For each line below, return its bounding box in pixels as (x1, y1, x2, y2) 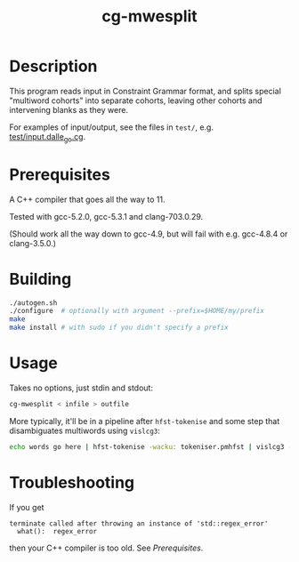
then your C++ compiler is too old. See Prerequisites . (9, 542, 204, 553)
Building (9, 269, 72, 289)
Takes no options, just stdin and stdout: (9, 382, 154, 393)
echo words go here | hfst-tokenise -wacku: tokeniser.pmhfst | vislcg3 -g (9, 442, 296, 451)
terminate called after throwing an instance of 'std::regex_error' (9, 518, 269, 528)
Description (9, 56, 98, 76)
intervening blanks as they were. (9, 104, 129, 115)
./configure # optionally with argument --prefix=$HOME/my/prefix (9, 307, 265, 316)
